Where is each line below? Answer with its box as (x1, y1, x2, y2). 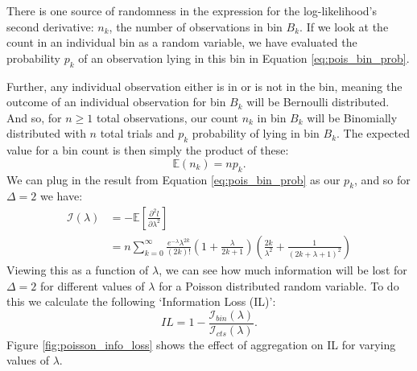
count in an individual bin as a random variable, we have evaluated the (6, 34, 357, 51)
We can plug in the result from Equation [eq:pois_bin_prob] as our (6, 171, 341, 188)
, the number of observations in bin (109, 18, 283, 35)
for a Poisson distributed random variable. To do (159, 277, 399, 294)
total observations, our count (96, 109, 238, 126)
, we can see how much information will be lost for (159, 262, 407, 278)
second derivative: (6, 18, 94, 35)
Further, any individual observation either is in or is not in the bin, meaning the (6, 77, 403, 94)
